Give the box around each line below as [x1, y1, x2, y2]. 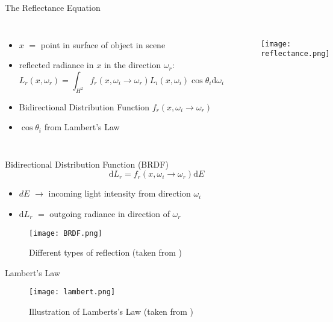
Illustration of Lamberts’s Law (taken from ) [29, 305, 193, 318]
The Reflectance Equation [5, 1, 101, 13]
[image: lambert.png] [29, 288, 116, 297]
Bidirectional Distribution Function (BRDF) [5, 157, 169, 170]
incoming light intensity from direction [48, 187, 191, 200]
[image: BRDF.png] [29, 229, 102, 238]
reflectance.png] [261, 49, 330, 58]
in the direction [104, 58, 161, 71]
